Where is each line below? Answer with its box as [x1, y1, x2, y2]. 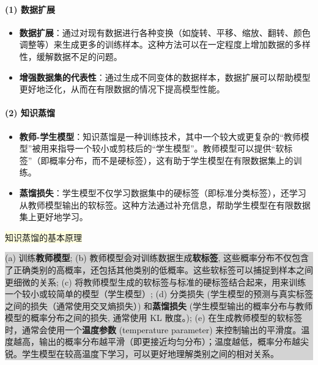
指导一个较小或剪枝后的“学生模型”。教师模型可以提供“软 [57, 142, 284, 155]
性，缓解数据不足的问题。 [19, 50, 122, 62]
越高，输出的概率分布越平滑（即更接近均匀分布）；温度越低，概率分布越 [13, 335, 300, 348]
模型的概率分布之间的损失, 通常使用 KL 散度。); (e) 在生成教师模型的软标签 [5, 311, 303, 324]
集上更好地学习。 [19, 210, 88, 223]
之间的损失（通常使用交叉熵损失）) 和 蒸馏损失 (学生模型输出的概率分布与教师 [5, 299, 313, 312]
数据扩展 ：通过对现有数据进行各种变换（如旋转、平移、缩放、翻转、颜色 [19, 26, 311, 39]
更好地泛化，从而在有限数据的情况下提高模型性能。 [19, 83, 225, 95]
